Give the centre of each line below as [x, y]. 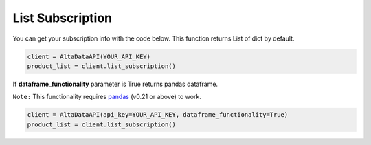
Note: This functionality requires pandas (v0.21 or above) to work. [107, 97]
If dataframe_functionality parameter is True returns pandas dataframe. [115, 84]
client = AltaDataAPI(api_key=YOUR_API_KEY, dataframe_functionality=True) [158, 115]
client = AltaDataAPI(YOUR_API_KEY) [89, 56]
